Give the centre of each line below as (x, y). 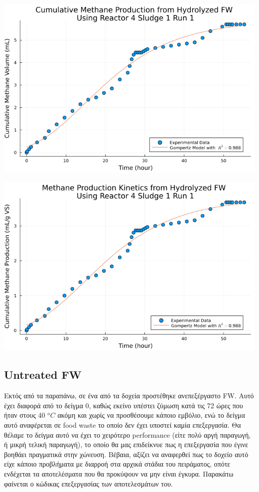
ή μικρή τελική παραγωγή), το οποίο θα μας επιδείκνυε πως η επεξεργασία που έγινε (126, 444)
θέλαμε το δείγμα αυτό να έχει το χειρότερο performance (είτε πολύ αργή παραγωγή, (128, 434)
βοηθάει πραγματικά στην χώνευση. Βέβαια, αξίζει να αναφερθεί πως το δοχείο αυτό (126, 454)
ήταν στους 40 (25, 415)
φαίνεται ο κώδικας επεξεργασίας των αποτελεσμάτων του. (88, 483)
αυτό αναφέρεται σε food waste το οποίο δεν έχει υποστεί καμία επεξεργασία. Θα (123, 424)
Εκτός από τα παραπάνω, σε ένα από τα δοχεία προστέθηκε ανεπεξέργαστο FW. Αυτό (129, 396)
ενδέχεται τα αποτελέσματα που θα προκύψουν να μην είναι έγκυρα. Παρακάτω (119, 473)
